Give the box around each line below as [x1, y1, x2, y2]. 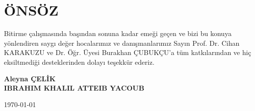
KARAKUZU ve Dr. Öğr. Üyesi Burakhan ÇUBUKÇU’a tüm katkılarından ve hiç [4, 47, 251, 57]
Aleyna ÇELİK [4, 73, 56, 83]
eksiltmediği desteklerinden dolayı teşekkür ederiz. [4, 56, 154, 67]
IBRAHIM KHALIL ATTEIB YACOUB [4, 83, 145, 93]
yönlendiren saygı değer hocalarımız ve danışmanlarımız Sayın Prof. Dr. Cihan [4, 37, 240, 48]
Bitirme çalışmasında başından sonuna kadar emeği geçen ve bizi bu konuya [4, 28, 232, 38]
